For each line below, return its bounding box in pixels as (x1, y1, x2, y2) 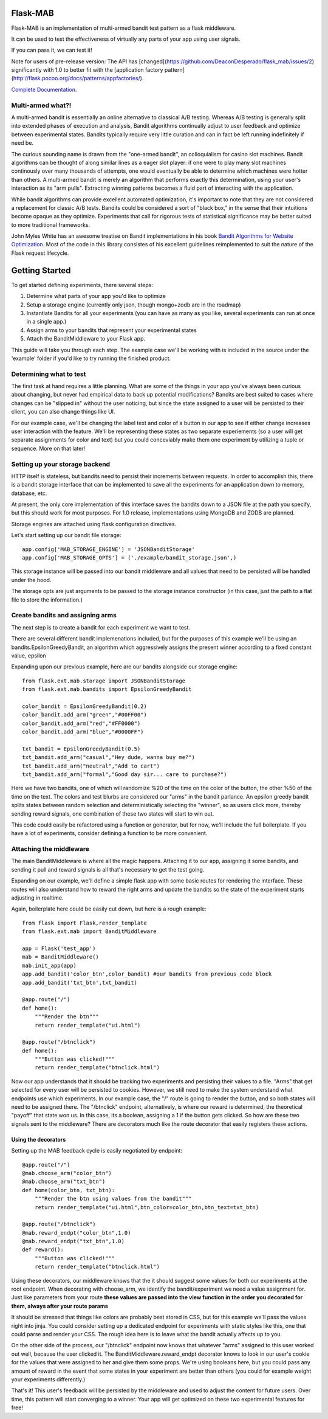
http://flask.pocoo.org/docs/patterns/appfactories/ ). (13, 75, 144, 82)
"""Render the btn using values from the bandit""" (34, 1195, 192, 1202)
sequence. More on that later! (11, 445, 86, 452)
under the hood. (11, 576, 52, 583)
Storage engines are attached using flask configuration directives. (11, 520, 177, 527)
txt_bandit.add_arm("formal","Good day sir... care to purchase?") (22, 771, 227, 778)
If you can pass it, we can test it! (11, 46, 92, 54)
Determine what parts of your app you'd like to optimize (26, 293, 166, 300)
